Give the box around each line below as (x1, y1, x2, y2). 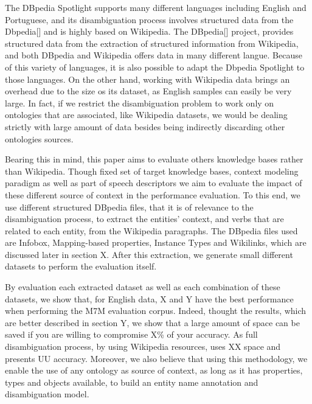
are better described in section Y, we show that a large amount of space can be (5, 316, 300, 329)
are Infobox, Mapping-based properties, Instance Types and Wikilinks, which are (5, 236, 307, 249)
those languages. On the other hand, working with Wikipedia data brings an (5, 72, 290, 85)
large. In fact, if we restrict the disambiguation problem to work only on (5, 96, 274, 109)
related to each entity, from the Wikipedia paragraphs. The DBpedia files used (5, 224, 298, 237)
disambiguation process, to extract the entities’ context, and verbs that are (5, 212, 284, 225)
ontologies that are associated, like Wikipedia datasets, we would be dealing (5, 108, 288, 121)
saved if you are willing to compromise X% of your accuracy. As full (5, 328, 258, 341)
